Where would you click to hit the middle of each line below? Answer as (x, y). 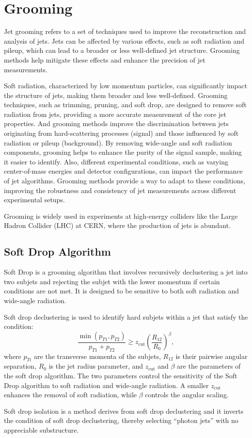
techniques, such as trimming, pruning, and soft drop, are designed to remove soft (125, 105)
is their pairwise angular (212, 356)
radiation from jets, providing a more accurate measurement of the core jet (115, 114)
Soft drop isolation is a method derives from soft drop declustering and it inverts (124, 411)
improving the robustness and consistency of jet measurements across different (120, 190)
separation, (20, 366)
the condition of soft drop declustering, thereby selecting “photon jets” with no (121, 420)
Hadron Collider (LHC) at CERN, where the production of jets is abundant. (117, 225)
